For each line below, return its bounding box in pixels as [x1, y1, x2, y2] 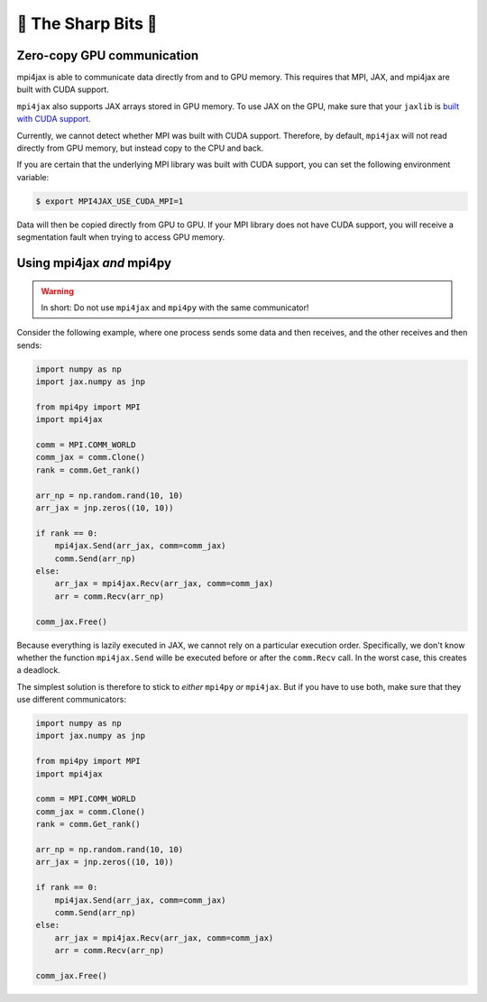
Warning [41, 285, 74, 297]
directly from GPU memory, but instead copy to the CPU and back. [16, 142, 264, 153]
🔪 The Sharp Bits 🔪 [16, 14, 158, 33]
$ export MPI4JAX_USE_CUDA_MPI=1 [35, 196, 184, 207]
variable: [16, 171, 50, 182]
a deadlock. [16, 665, 60, 676]
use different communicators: [16, 694, 126, 705]
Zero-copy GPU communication [16, 48, 199, 63]
